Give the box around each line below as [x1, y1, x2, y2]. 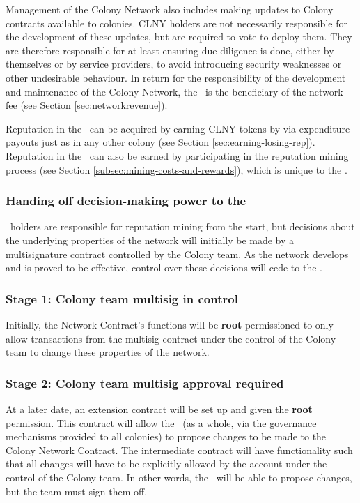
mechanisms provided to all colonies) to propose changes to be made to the [6, 429, 327, 444]
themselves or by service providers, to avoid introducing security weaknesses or [6, 57, 342, 71]
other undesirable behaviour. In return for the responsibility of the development [6, 70, 346, 84]
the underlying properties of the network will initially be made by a [6, 232, 295, 247]
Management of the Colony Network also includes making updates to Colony [6, 2, 334, 16]
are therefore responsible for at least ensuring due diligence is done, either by [6, 43, 334, 57]
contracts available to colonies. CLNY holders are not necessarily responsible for [6, 15, 347, 30]
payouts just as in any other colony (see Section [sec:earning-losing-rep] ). [6, 135, 315, 149]
